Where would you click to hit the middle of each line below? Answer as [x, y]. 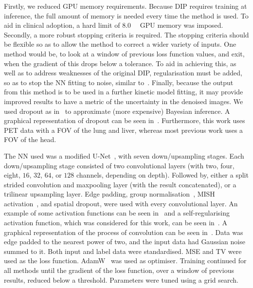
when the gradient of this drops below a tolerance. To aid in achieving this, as [120, 63]
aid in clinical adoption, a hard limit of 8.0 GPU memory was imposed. [114, 25]
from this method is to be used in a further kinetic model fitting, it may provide [124, 92]
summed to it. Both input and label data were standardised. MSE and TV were [123, 251]
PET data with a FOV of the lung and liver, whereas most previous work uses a [124, 130]
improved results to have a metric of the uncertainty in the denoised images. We [124, 101]
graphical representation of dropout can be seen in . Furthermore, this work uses [125, 120]
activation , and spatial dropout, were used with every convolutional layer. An [121, 203]
